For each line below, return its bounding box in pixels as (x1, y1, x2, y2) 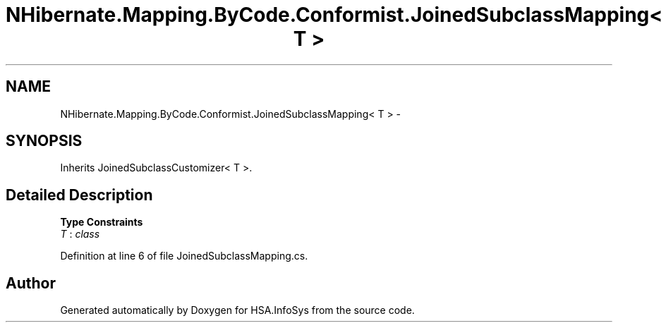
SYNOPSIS (6, 132, 83, 150)
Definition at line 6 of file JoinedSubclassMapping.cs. (60, 250, 308, 262)
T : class (60, 228, 100, 241)
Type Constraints (60, 216, 143, 229)
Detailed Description (6, 186, 153, 204)
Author (6, 274, 56, 292)
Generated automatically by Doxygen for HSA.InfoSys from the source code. (60, 304, 415, 317)
